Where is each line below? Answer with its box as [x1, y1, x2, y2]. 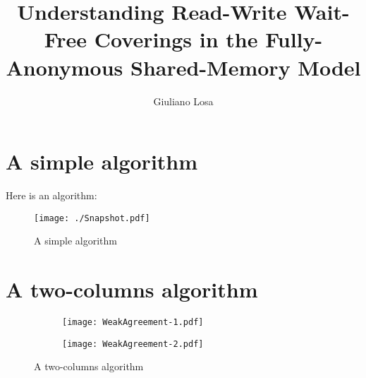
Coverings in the [94, 25, 258, 54]
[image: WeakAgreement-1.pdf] [62, 317, 204, 327]
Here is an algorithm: [6, 188, 97, 203]
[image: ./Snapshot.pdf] [34, 213, 150, 223]
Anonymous [6, 52, 123, 81]
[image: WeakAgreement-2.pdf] [62, 338, 204, 349]
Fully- [265, 25, 323, 54]
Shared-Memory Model [130, 52, 361, 81]
